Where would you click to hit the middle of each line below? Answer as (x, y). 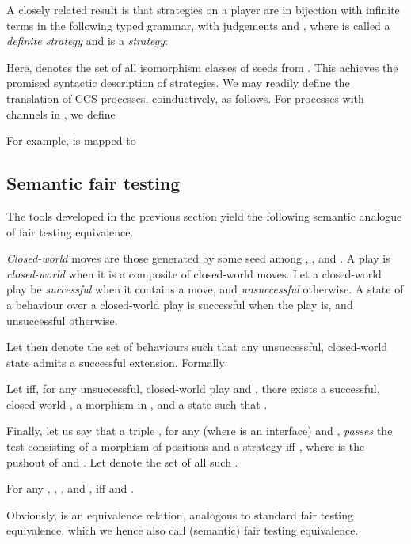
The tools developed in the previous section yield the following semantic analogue (204, 215)
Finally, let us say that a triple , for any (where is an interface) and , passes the (200, 431)
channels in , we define (61, 113)
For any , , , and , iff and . (70, 488)
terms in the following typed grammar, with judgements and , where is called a (198, 25)
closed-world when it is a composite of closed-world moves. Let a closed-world (194, 273)
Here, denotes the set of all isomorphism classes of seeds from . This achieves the (202, 67)
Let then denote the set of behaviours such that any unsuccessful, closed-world (197, 347)
